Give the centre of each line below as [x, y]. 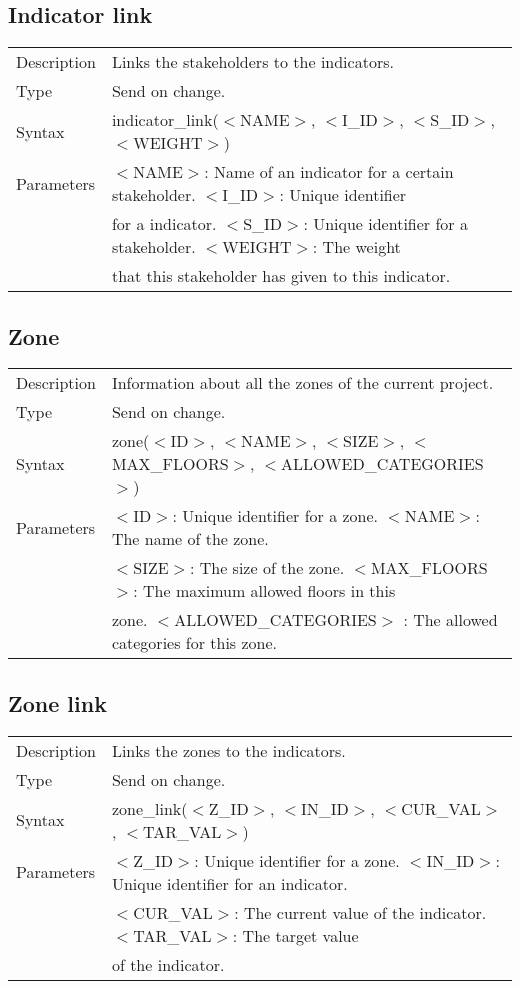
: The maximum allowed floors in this [264, 591]
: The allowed [450, 620]
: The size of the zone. [267, 568]
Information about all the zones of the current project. [302, 383]
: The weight [356, 247]
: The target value [295, 935]
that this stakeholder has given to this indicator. [281, 276]
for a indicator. [164, 224]
